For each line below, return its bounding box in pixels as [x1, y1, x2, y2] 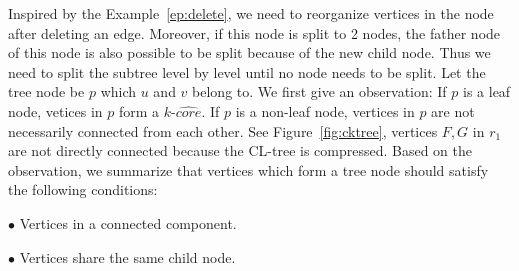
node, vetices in [8, 100, 103, 121]
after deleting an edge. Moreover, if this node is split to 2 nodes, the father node [8, 22, 501, 43]
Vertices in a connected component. [19, 212, 237, 233]
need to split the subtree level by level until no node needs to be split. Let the [8, 61, 486, 82]
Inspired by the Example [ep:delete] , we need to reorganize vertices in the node [8, 3, 494, 23]
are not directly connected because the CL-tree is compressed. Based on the [8, 140, 473, 161]
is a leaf [463, 81, 511, 102]
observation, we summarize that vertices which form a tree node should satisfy [8, 159, 489, 180]
